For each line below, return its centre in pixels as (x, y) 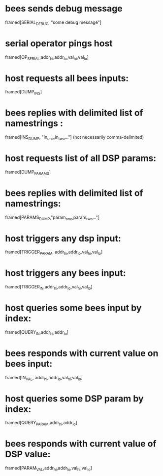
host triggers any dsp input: (63, 238)
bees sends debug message (64, 9)
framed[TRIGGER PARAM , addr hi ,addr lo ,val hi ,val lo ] (54, 253)
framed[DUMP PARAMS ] (28, 172)
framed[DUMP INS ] (24, 93)
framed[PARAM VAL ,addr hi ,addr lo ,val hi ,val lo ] (49, 469)
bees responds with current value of (81, 444)
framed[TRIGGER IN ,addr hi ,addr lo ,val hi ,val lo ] (49, 287)
